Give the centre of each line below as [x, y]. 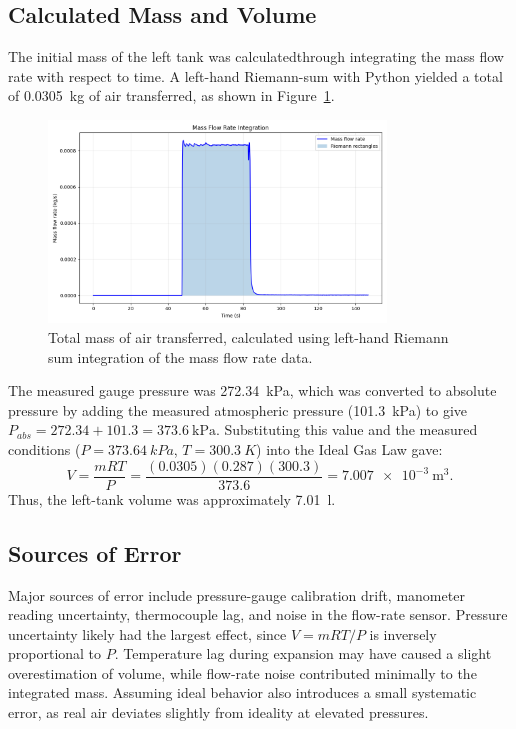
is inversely [403, 633]
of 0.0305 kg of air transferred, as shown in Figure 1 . [171, 95]
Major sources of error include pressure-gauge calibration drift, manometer [236, 594]
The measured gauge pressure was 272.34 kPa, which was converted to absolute [252, 390]
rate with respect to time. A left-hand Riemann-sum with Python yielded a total [255, 75]
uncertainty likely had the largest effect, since [147, 633]
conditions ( [44, 449]
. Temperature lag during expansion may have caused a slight [303, 653]
